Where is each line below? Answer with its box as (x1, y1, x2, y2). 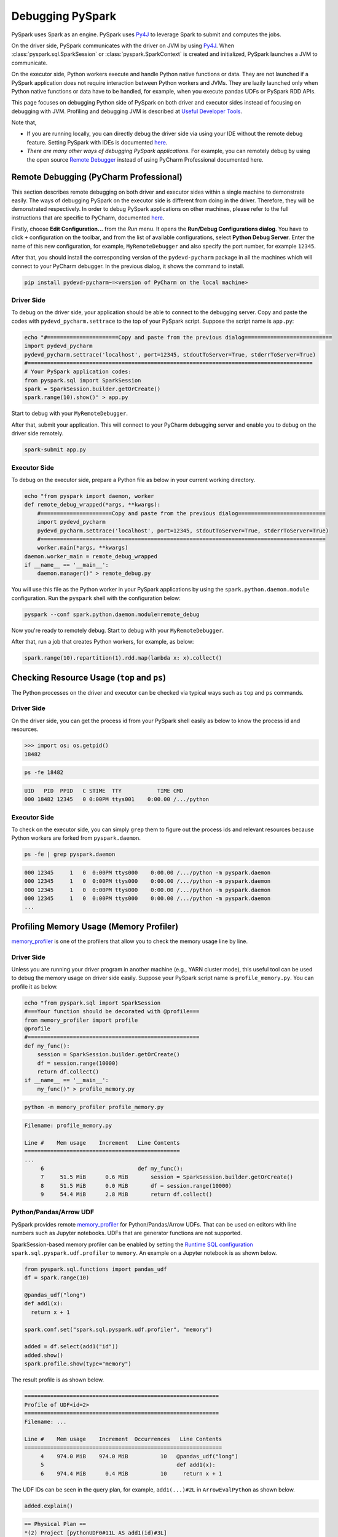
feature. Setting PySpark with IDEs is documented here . (26, 138, 168, 146)
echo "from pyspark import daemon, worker (24, 492, 154, 499)
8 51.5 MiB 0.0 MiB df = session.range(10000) (40, 1182, 232, 1189)
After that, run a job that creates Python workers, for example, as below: (11, 638, 194, 646)
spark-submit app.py (24, 446, 86, 453)
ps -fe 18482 (24, 769, 64, 776)
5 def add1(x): (40, 1461, 216, 1469)
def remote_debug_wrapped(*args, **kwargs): (24, 501, 161, 508)
